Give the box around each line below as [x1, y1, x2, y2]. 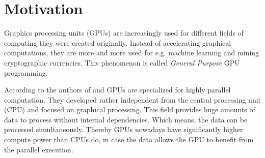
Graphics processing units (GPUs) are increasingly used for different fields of [4, 27, 244, 38]
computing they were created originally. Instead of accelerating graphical [4, 37, 231, 48]
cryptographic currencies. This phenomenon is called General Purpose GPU [4, 57, 240, 68]
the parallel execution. [4, 144, 73, 154]
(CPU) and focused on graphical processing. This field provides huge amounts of [4, 104, 255, 115]
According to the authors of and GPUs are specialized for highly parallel [4, 84, 231, 95]
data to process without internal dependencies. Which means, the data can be [4, 114, 248, 124]
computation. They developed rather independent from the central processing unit [4, 94, 261, 105]
